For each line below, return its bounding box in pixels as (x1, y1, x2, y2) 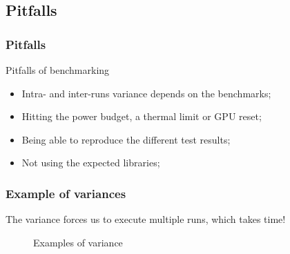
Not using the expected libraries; (21, 155, 160, 170)
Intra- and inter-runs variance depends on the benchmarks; (21, 86, 271, 100)
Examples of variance (33, 235, 123, 249)
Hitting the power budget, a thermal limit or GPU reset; (21, 109, 262, 124)
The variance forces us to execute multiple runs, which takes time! (6, 212, 286, 226)
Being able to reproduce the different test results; (21, 132, 231, 146)
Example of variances (6, 184, 126, 202)
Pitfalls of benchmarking (6, 63, 110, 77)
